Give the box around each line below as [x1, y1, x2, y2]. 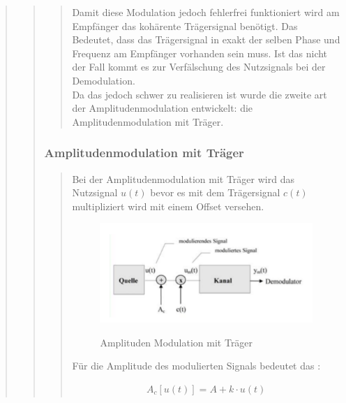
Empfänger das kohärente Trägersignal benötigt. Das [72, 18, 298, 33]
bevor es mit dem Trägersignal [150, 185, 280, 200]
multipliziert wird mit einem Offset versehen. [72, 198, 264, 213]
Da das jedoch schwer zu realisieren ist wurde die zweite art [72, 87, 327, 101]
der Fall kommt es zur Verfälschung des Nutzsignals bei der [72, 59, 326, 74]
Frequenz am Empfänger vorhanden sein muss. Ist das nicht [72, 45, 328, 60]
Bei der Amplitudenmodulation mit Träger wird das [72, 171, 294, 186]
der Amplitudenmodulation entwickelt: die [72, 101, 253, 115]
